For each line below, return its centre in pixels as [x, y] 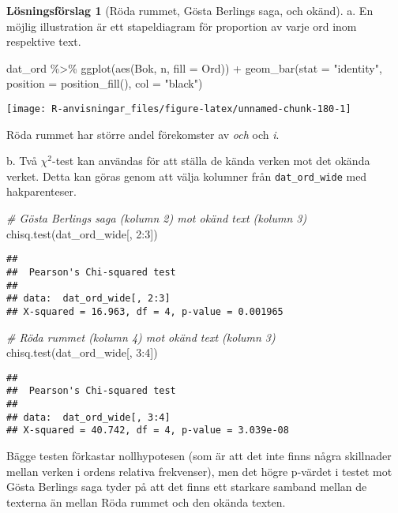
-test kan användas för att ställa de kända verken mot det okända [211, 161]
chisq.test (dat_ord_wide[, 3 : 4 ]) [82, 352]
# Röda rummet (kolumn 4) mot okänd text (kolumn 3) [141, 337]
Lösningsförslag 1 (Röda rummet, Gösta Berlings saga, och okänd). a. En [190, 10]
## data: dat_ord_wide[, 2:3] [88, 299]
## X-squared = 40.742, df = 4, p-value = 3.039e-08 [148, 431]
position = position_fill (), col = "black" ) [105, 83]
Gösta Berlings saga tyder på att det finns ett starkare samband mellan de [187, 487]
